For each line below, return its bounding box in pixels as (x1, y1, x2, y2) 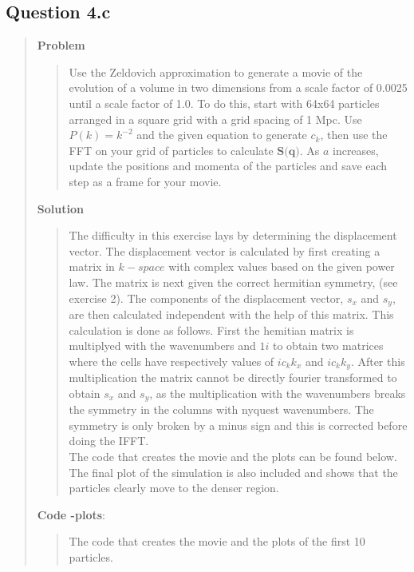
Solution (37, 200, 84, 216)
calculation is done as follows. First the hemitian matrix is (69, 321, 354, 338)
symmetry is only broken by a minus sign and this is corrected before (69, 416, 408, 433)
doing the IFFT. (69, 432, 149, 449)
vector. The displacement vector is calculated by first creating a (69, 242, 380, 259)
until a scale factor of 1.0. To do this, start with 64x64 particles (69, 94, 380, 111)
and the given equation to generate (136, 126, 307, 143)
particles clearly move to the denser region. (69, 479, 279, 496)
